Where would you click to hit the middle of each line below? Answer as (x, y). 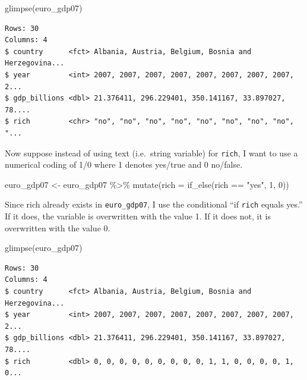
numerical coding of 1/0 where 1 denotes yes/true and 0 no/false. (124, 164)
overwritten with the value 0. (58, 227)
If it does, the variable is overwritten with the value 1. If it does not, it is (138, 216)
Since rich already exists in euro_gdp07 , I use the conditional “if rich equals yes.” (154, 204)
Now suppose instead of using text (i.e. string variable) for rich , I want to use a (151, 153)
